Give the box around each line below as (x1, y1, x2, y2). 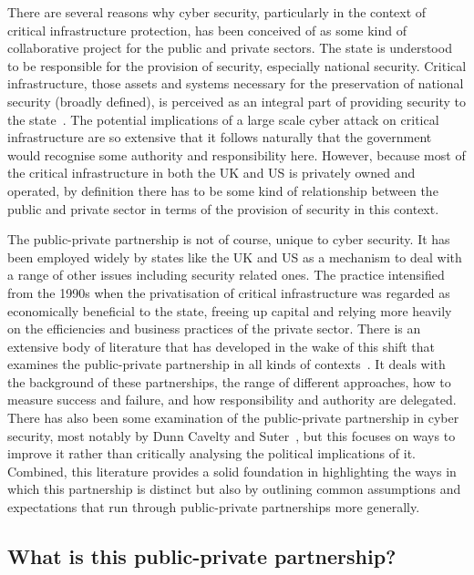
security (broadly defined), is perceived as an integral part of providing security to (7, 91, 467, 110)
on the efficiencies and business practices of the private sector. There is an (7, 319, 421, 338)
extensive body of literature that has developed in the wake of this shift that (7, 336, 436, 355)
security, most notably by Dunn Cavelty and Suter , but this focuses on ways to (7, 426, 456, 445)
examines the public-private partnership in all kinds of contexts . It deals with (7, 354, 446, 374)
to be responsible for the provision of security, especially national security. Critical (7, 56, 467, 75)
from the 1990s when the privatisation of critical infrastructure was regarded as (7, 282, 450, 302)
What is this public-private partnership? (7, 542, 397, 570)
